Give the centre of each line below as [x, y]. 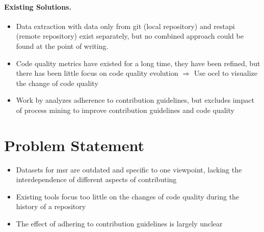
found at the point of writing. [62, 46]
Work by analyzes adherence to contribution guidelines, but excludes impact [135, 100]
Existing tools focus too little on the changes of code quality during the [128, 196]
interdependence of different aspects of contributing [96, 179]
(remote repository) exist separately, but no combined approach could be [130, 36]
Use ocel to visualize [226, 73]
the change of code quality [57, 83]
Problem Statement [74, 145]
